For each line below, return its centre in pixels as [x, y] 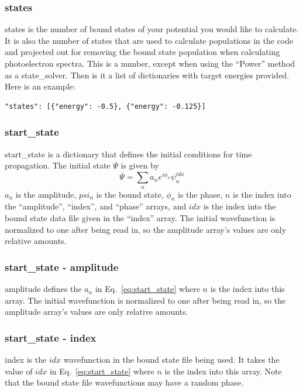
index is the [26, 360]
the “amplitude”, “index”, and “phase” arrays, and [96, 206]
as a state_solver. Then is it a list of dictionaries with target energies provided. [147, 75]
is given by [140, 165]
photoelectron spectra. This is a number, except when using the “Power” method [150, 63]
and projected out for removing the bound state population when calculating [142, 52]
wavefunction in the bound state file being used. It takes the [171, 360]
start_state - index [51, 337]
